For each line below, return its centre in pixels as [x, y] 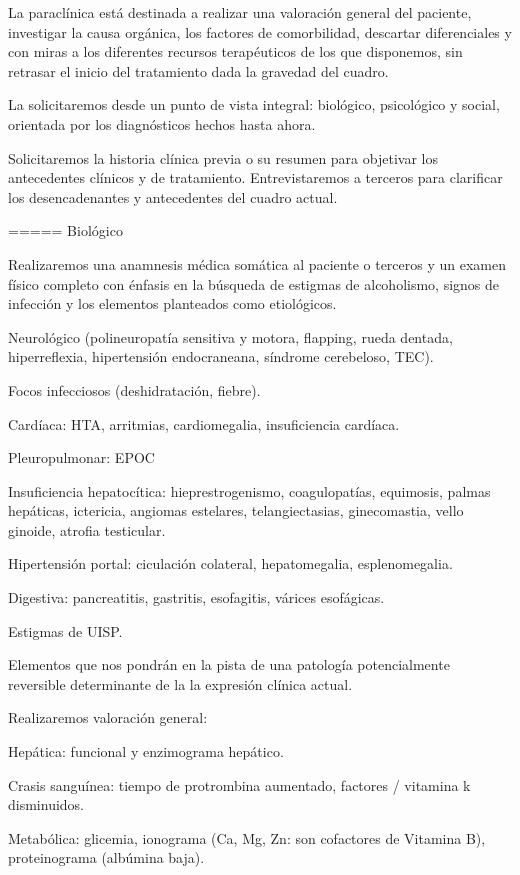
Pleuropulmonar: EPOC [81, 457]
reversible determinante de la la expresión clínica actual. [180, 683]
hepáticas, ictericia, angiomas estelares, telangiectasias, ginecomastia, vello [236, 510]
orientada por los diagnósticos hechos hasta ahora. [162, 123]
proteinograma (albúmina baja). [106, 857]
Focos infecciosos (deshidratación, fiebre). [134, 389]
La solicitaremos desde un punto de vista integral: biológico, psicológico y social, [254, 104]
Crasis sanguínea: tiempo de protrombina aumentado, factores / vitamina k [239, 784]
